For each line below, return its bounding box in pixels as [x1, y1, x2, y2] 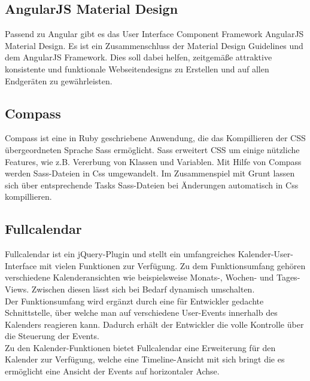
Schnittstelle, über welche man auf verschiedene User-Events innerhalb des [5, 306, 278, 319]
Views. [5, 282, 29, 295]
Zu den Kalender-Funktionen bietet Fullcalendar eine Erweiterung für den [5, 341, 276, 353]
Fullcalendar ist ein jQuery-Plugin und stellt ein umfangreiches [5, 248, 236, 260]
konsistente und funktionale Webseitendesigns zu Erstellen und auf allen [5, 62, 269, 75]
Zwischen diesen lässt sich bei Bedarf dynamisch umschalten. [31, 282, 255, 295]
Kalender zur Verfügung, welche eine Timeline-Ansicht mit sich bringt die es [5, 353, 285, 365]
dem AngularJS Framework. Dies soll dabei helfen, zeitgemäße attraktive [5, 51, 272, 63]
